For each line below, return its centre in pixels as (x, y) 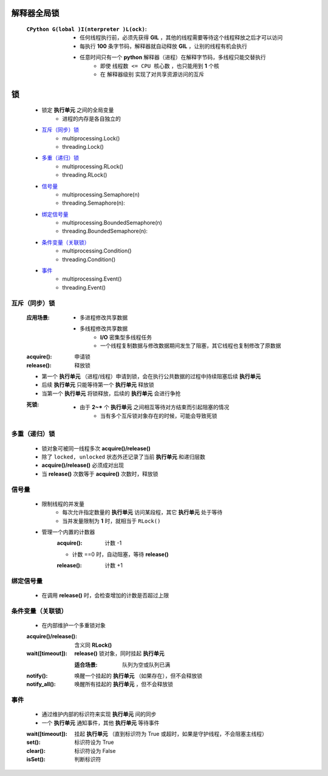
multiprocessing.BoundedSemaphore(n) (112, 223)
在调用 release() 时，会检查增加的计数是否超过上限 (105, 596)
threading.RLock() (85, 175)
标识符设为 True (94, 742)
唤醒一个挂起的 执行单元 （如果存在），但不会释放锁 (138, 676)
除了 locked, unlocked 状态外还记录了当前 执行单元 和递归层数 (124, 457)
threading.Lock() (83, 146)
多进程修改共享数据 (104, 317)
